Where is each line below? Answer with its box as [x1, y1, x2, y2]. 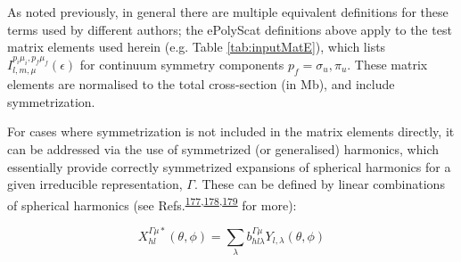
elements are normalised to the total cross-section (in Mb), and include [7, 75, 395, 94]
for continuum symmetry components [79, 54, 284, 73]
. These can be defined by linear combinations [193, 175, 445, 193]
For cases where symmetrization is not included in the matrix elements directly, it [7, 122, 455, 141]
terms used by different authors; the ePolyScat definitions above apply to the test [7, 20, 452, 38]
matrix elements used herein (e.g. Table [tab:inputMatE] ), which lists [7, 37, 386, 56]
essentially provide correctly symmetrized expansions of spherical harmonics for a [7, 157, 451, 176]
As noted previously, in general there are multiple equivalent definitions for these [7, 3, 449, 20]
